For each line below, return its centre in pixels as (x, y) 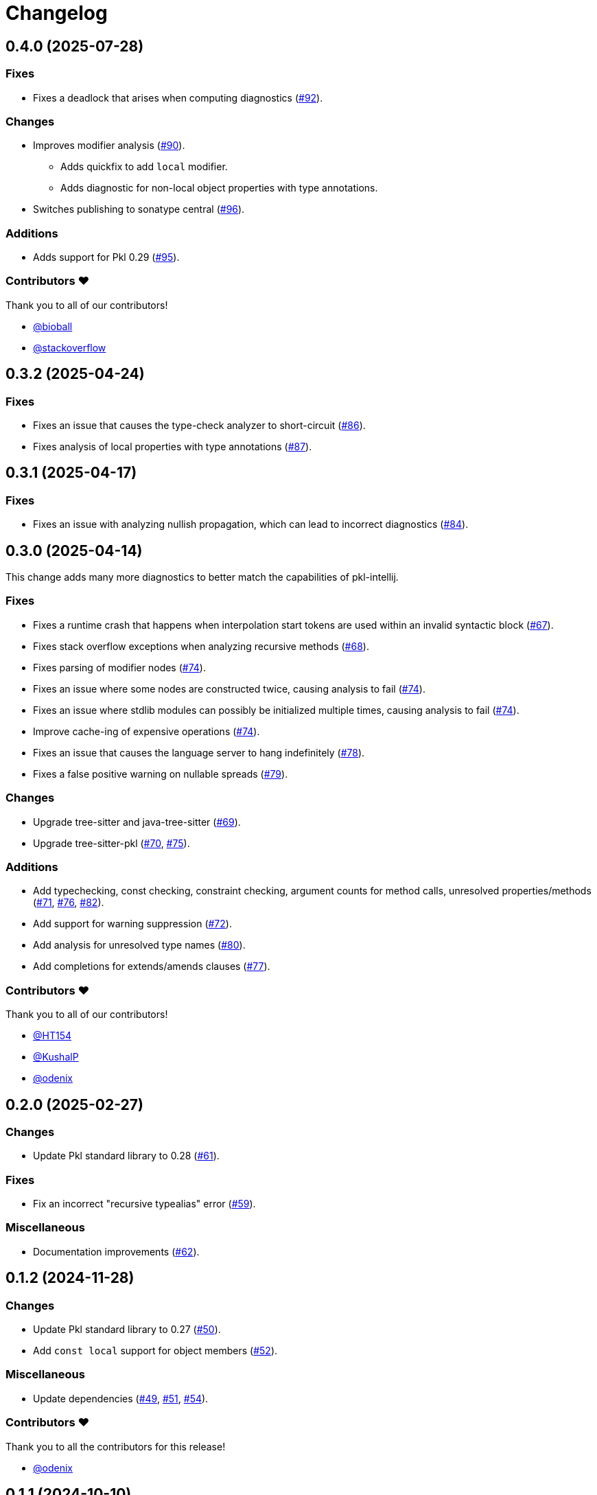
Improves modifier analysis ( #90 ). (109, 146)
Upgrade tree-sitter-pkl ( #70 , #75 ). (112, 843)
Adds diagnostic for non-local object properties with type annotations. (219, 188)
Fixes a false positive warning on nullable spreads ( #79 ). (161, 774)
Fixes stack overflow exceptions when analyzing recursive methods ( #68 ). (201, 646)
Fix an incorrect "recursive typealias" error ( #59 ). (144, 1204)
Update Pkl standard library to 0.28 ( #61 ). (126, 1156)
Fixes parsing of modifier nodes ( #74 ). (119, 667)
